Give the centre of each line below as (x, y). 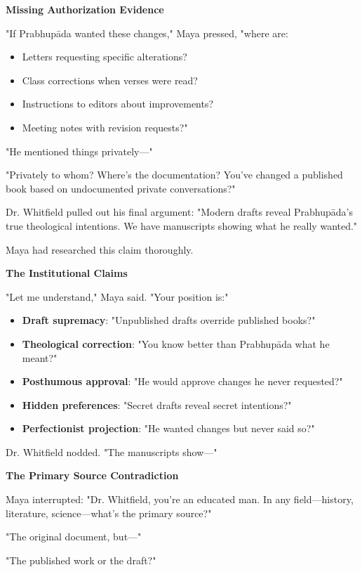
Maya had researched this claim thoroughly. (100, 249)
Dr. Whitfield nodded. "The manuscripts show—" (112, 451)
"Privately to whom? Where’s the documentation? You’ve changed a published (174, 175)
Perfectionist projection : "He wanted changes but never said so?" (168, 428)
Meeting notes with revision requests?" (105, 127)
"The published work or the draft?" (81, 560)
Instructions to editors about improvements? (118, 104)
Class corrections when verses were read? (110, 80)
